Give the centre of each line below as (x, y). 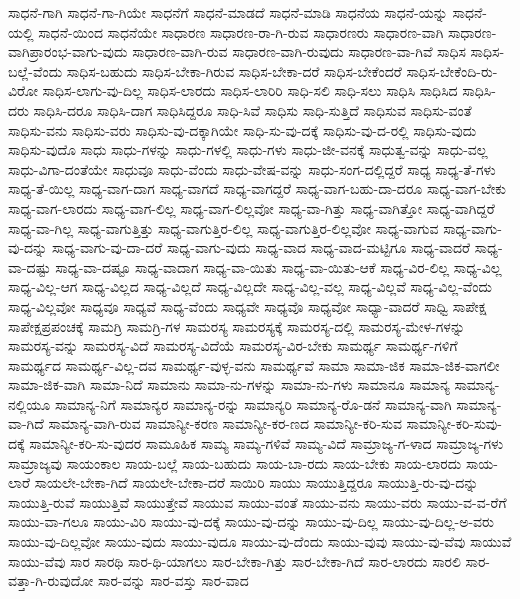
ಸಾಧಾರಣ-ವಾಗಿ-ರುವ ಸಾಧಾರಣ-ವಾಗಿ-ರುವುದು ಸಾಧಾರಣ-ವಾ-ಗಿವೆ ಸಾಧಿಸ (299, 51)
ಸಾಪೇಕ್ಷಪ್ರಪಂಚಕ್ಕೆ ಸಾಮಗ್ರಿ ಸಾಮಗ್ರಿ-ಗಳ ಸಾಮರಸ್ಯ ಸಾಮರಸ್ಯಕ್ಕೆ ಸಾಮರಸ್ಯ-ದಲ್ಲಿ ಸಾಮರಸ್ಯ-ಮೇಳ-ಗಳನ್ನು (237, 325)
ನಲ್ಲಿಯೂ (29, 403)
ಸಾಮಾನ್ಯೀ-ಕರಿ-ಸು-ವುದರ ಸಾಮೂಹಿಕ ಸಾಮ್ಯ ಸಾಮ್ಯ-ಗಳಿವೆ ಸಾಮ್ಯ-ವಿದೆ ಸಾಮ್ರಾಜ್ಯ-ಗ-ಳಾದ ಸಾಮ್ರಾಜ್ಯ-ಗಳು (266, 443)
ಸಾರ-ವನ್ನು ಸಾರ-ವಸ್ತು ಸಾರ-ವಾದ (173, 580)
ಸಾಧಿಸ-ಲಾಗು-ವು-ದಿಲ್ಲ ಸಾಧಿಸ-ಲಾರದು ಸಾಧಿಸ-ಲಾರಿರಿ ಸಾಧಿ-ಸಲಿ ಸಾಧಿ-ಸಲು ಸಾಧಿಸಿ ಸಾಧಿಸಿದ (250, 90)
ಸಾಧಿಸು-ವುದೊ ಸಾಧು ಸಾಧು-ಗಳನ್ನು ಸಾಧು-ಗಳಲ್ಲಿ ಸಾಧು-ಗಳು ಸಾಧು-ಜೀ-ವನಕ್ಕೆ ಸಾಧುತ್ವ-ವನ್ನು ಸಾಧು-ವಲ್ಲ (248, 149)
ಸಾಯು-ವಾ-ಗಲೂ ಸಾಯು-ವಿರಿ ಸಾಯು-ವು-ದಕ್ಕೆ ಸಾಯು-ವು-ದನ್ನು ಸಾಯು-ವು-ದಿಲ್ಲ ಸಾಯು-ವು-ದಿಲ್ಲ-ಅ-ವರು (251, 521)
